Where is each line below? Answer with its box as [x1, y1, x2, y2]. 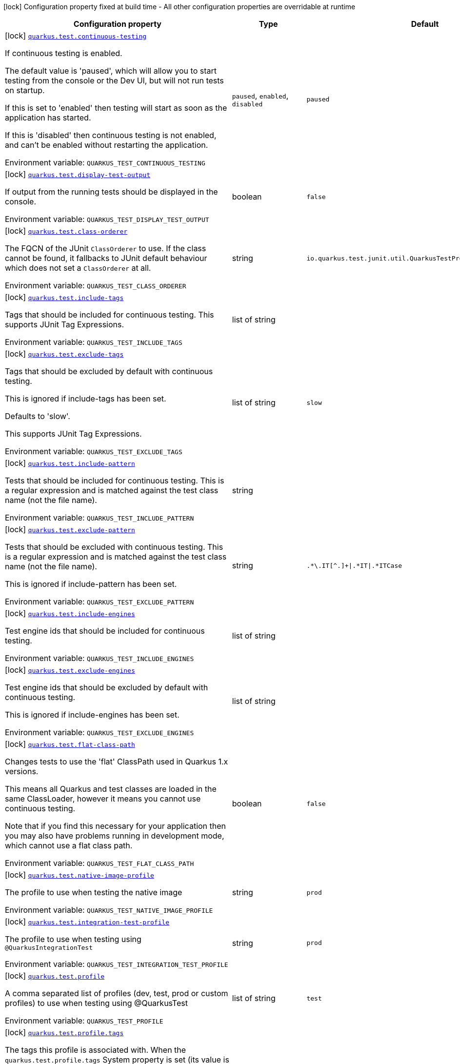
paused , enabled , [232, 90, 289, 100]
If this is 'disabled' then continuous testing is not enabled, [5, 130, 217, 140]
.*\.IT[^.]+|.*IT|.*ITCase [306, 562, 402, 569]
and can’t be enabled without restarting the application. [5, 140, 208, 150]
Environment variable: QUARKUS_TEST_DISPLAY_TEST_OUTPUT [5, 214, 209, 224]
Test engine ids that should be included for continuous [5, 626, 205, 636]
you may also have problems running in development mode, [5, 831, 224, 841]
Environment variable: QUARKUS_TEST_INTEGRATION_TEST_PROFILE [5, 959, 228, 969]
